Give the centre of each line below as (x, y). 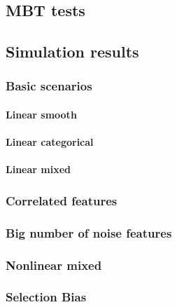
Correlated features (62, 200)
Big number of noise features (89, 232)
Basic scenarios (49, 86)
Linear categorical (50, 142)
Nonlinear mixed (54, 265)
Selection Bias (46, 297)
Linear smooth (41, 114)
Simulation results (72, 52)
